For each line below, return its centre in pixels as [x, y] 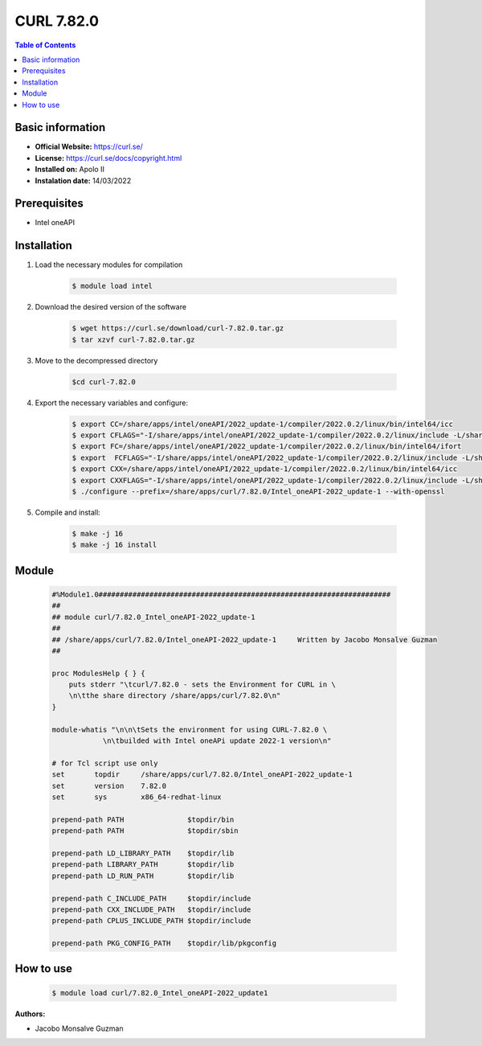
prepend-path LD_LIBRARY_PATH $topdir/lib [143, 853]
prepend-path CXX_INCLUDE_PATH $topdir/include [151, 909]
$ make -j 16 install [114, 545]
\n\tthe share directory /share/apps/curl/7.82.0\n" [175, 696]
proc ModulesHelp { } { [99, 673]
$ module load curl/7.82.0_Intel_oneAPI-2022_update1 [160, 993]
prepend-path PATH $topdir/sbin [145, 831]
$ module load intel [112, 286]
